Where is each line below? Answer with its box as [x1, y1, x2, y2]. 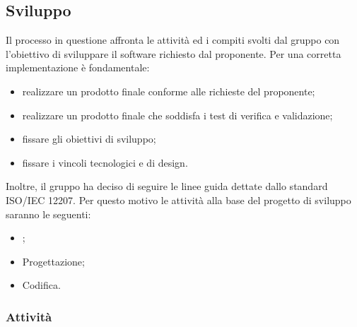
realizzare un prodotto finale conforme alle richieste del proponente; [22, 83, 315, 98]
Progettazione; [22, 254, 85, 268]
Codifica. [22, 278, 61, 292]
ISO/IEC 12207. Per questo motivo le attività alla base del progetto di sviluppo [6, 192, 351, 207]
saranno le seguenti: [6, 206, 91, 221]
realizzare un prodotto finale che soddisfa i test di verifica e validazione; [22, 107, 333, 122]
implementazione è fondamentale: [6, 60, 150, 75]
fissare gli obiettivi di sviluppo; [22, 131, 156, 146]
